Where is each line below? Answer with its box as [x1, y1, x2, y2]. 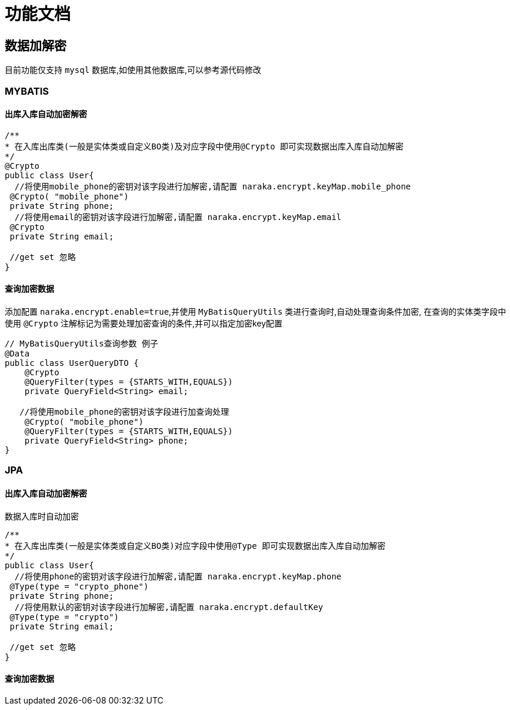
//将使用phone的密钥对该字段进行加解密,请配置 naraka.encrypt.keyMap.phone [14, 571, 342, 581]
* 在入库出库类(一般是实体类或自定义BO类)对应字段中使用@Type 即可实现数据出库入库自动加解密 [5, 541, 386, 551]
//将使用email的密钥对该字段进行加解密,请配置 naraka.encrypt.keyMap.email [14, 212, 342, 222]
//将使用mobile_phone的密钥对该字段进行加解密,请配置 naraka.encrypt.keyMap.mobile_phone [14, 181, 411, 191]
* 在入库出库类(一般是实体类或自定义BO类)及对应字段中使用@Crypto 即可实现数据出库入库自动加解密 [5, 141, 404, 151]
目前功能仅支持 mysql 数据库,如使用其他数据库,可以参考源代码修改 [5, 65, 262, 75]
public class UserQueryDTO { [5, 358, 139, 368]
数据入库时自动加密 [5, 511, 79, 521]
